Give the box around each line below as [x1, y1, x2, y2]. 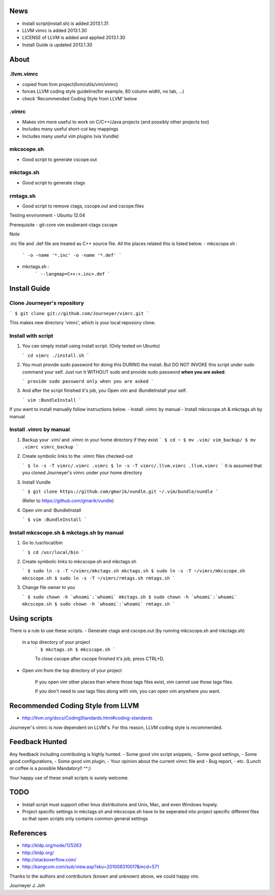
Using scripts [9, 614, 53, 623]
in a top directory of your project [22, 639, 91, 645]
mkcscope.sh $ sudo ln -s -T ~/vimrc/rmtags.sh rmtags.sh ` [22, 575, 176, 581]
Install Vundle [22, 479, 51, 485]
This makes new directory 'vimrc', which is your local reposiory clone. [9, 320, 156, 326]
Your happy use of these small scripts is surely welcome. [9, 775, 129, 781]
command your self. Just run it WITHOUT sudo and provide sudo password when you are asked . [22, 368, 226, 375]
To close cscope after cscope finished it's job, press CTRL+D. [35, 655, 164, 662]
